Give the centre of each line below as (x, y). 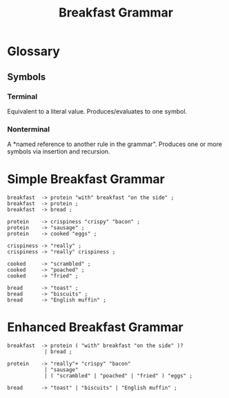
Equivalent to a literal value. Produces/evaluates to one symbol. (97, 111)
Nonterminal (29, 129)
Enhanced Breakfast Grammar (96, 327)
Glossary (34, 51)
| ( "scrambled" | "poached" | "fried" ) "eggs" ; (118, 376)
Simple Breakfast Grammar (86, 179)
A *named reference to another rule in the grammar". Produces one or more (115, 144)
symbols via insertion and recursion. (59, 151)
